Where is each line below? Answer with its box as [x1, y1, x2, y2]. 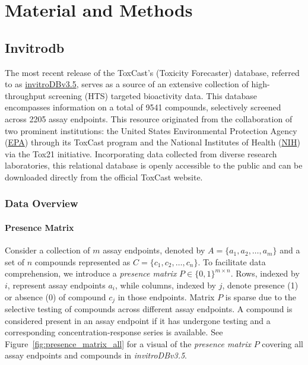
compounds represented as [34, 255, 131, 268]
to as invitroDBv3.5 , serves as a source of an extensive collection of [5, 78, 249, 90]
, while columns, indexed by [115, 278, 216, 291]
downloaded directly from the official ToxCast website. [5, 170, 203, 183]
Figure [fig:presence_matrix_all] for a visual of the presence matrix [5, 337, 252, 350]
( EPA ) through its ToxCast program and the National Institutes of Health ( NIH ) [5, 136, 300, 148]
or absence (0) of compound [5, 290, 106, 303]
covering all [262, 337, 303, 350]
